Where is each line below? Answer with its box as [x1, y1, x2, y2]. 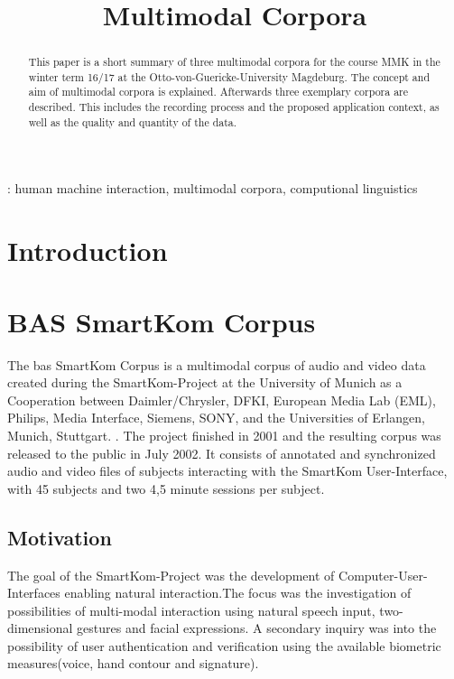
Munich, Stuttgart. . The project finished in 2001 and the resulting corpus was [7, 425, 441, 444]
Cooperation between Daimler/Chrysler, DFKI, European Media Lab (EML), [7, 390, 436, 409]
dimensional [7, 619, 73, 637]
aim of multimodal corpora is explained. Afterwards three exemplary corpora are [28, 84, 409, 99]
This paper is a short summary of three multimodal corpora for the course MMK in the [28, 54, 440, 70]
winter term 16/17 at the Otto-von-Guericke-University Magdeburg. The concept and [28, 69, 431, 84]
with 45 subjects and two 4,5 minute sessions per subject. [7, 479, 325, 498]
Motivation [7, 523, 112, 551]
